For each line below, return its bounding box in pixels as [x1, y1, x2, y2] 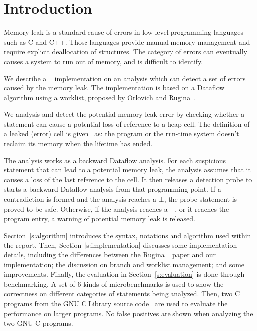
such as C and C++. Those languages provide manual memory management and [4, 36, 250, 47]
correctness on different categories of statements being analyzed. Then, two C [4, 288, 240, 299]
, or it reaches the [175, 203, 229, 214]
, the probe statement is [164, 194, 237, 204]
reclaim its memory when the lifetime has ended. [4, 138, 153, 149]
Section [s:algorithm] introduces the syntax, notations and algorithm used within [4, 230, 251, 240]
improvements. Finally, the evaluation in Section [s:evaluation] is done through [4, 269, 245, 279]
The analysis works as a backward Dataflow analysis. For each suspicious [4, 155, 226, 165]
